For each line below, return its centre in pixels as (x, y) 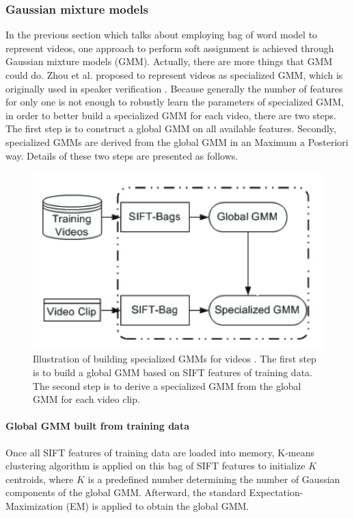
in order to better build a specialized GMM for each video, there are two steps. (171, 115)
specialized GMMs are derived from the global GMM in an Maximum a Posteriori (177, 141)
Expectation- (276, 492)
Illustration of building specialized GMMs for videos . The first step (175, 359)
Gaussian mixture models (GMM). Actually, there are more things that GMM (169, 61)
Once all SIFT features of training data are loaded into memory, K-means (160, 452)
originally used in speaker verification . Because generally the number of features (174, 88)
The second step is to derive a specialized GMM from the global (167, 385)
